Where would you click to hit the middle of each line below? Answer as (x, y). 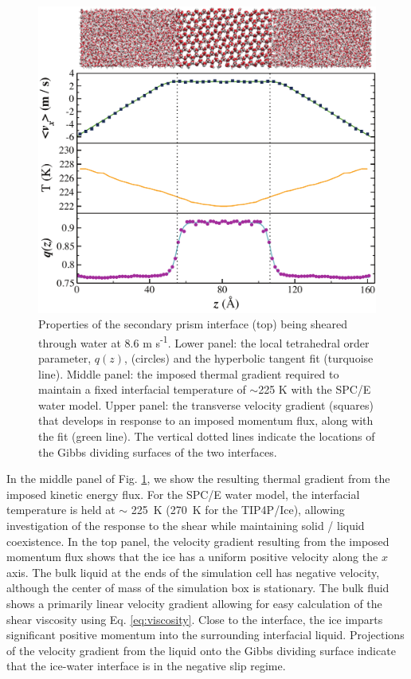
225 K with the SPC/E (315, 389)
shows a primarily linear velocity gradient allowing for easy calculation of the (194, 603)
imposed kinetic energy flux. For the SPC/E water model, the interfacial (183, 494)
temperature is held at (61, 510)
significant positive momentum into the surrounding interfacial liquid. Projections (205, 635)
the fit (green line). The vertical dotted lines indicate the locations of (207, 436)
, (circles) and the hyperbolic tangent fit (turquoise (249, 358)
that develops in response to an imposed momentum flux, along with (206, 420)
